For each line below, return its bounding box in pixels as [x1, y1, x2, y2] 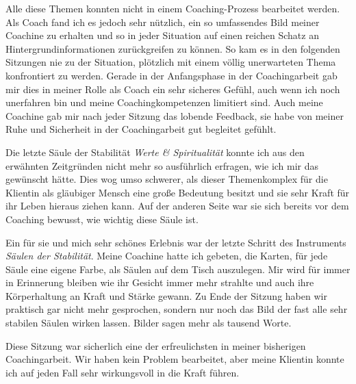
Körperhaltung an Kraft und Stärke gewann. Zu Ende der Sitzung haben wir [5, 288, 327, 303]
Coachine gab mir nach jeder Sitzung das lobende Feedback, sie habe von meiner [5, 108, 344, 123]
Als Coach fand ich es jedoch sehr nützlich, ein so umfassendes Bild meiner [5, 14, 320, 29]
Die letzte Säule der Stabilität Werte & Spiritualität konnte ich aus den [5, 144, 305, 159]
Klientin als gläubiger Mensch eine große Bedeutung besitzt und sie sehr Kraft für [5, 185, 350, 199]
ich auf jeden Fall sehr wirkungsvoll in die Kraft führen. [5, 365, 240, 379]
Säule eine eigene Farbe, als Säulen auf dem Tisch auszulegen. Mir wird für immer [5, 261, 351, 276]
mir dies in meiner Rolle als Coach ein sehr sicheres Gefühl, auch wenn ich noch [5, 81, 340, 96]
